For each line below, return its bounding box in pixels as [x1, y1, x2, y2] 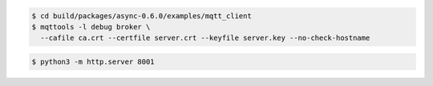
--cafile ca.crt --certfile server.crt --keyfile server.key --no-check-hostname [40, 33, 370, 43]
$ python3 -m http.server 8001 [31, 57, 156, 66]
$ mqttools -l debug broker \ [31, 22, 151, 31]
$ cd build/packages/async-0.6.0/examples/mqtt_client [31, 11, 252, 20]
